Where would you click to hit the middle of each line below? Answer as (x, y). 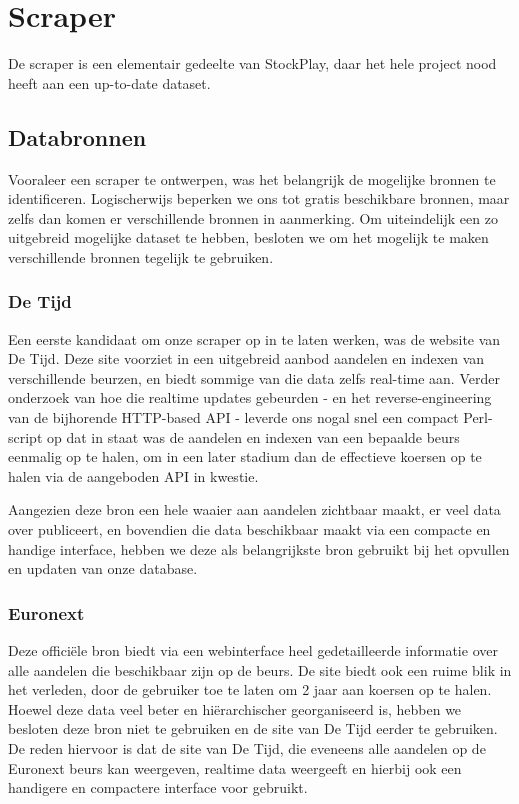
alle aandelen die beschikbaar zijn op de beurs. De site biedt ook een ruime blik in (260, 669)
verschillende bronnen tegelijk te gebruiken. (141, 256)
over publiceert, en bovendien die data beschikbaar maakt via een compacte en (249, 529)
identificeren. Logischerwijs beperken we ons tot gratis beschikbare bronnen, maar (259, 198)
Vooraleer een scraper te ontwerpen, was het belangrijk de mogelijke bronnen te (252, 178)
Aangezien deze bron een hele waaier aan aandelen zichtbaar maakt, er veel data (254, 509)
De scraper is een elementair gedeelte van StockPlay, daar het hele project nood (252, 63)
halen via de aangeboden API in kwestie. (133, 475)
